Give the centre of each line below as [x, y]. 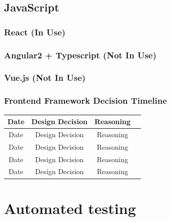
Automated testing [70, 208]
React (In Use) [35, 32]
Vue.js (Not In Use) [45, 78]
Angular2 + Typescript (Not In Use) [80, 55]
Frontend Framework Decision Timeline [85, 101]
